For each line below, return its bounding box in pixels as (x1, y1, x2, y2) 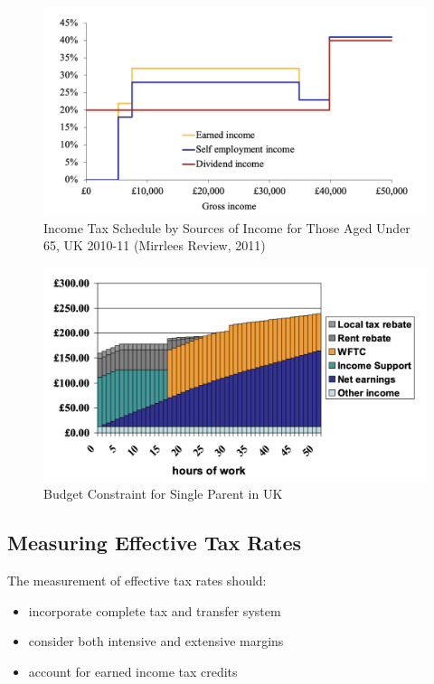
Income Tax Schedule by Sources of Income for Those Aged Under (43, 218, 410, 237)
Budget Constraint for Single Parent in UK (43, 484, 283, 503)
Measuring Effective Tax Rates (7, 529, 302, 557)
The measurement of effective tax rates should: (7, 571, 267, 590)
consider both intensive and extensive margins (28, 632, 284, 651)
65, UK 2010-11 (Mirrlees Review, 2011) (43, 236, 266, 255)
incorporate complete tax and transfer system (28, 601, 281, 620)
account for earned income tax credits (28, 662, 238, 681)
